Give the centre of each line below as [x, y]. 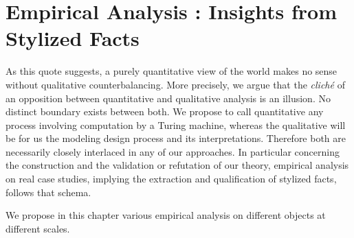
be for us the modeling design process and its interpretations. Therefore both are [176, 138]
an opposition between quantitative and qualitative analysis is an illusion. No [168, 98]
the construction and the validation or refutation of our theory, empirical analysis [177, 165]
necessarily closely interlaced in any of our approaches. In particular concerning [173, 151]
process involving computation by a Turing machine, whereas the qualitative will [176, 124]
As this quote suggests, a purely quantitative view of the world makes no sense [172, 71]
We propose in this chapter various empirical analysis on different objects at [166, 215]
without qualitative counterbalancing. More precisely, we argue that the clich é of [175, 84]
